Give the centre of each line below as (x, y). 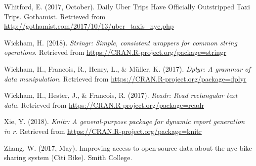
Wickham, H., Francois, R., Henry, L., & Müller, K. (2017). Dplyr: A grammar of (127, 68)
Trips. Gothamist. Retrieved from (55, 16)
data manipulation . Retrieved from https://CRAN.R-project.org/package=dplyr (125, 78)
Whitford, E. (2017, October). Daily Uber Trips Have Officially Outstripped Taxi (127, 6)
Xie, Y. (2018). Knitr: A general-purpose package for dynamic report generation (125, 121)
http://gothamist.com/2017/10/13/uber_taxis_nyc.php (89, 26)
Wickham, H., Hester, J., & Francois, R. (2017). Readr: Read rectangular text (121, 95)
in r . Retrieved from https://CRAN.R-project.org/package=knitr (103, 131)
